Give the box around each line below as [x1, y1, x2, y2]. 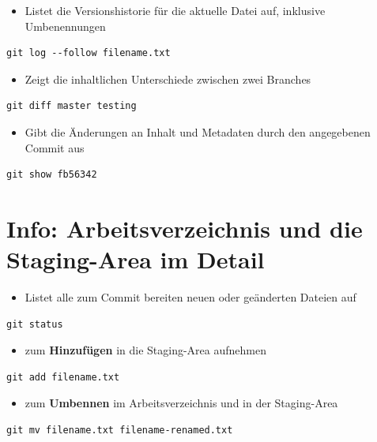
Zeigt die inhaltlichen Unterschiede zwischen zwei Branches [25, 70, 311, 87]
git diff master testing [6, 100, 137, 112]
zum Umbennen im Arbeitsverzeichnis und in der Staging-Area [25, 395, 338, 411]
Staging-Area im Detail [6, 243, 265, 275]
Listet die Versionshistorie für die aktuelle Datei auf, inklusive [25, 2, 326, 18]
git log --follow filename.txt [6, 47, 171, 59]
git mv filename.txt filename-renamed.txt [6, 425, 233, 436]
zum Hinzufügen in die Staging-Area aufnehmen [25, 342, 266, 358]
